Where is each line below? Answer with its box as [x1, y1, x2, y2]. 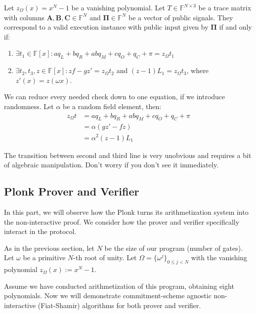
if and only [219, 22, 252, 32]
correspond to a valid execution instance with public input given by [4, 22, 209, 32]
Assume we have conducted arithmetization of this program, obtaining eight [4, 280, 234, 291]
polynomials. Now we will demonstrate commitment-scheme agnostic [4, 290, 212, 301]
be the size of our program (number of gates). [104, 242, 243, 253]
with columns [4, 12, 44, 22]
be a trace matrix [198, 2, 252, 12]
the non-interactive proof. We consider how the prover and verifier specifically [4, 216, 240, 227]
